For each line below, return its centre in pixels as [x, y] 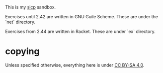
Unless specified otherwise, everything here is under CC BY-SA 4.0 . [75, 65]
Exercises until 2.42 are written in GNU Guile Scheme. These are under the [81, 17]
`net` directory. [20, 22]
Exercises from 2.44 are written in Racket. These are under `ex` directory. [80, 31]
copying [22, 52]
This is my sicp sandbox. [31, 7]
